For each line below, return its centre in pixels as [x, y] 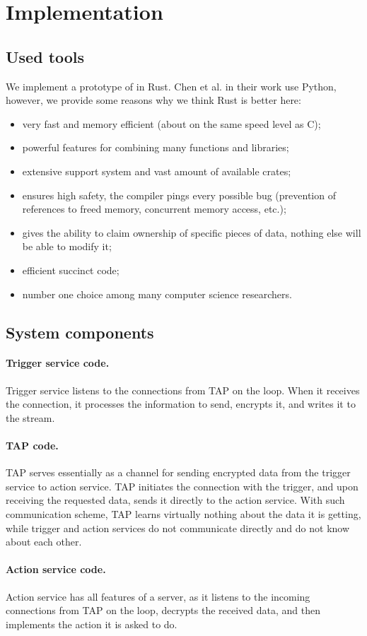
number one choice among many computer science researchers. [157, 294]
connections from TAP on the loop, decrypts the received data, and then [163, 610]
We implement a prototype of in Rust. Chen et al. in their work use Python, [171, 86]
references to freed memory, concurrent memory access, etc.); [154, 209]
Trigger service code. [58, 363]
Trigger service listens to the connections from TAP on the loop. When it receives [183, 390]
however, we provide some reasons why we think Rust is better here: [153, 100]
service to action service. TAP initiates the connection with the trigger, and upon [182, 486]
